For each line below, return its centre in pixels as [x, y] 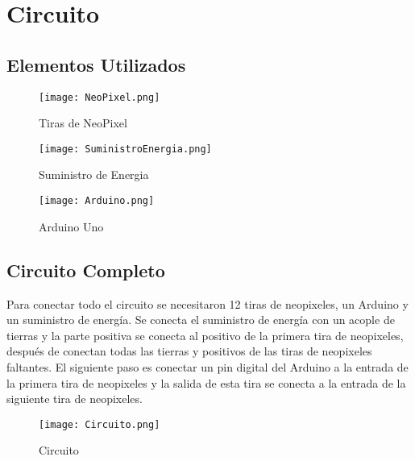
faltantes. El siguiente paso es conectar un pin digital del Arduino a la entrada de [207, 366]
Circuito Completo [86, 270]
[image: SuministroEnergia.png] [125, 149]
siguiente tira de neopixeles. [75, 399]
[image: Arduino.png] [97, 201]
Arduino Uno [71, 226]
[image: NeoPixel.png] [100, 97]
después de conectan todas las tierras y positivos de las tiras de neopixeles [189, 351]
